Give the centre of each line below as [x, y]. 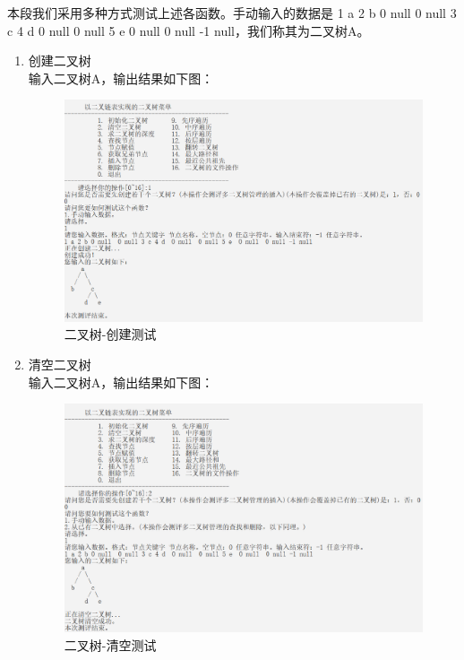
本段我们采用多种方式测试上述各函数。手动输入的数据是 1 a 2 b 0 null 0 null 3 [232, 13]
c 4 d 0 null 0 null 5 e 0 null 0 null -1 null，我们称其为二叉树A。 [189, 30]
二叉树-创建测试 [110, 334]
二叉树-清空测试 [110, 644]
